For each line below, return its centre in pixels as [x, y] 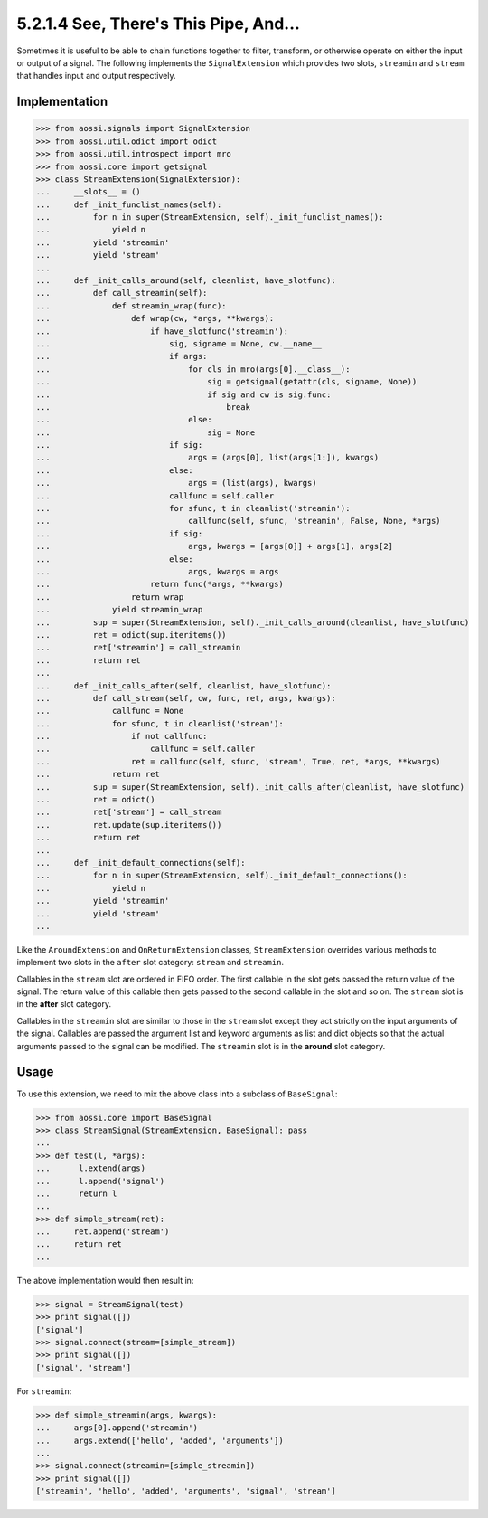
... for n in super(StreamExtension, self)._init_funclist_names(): [210, 218]
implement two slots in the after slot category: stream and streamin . [150, 963]
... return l [76, 1193]
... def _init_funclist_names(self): [129, 204]
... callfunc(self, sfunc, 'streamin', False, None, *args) [239, 521]
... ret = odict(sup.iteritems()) [131, 635]
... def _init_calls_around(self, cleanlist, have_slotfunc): [186, 281]
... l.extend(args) [91, 1168]
